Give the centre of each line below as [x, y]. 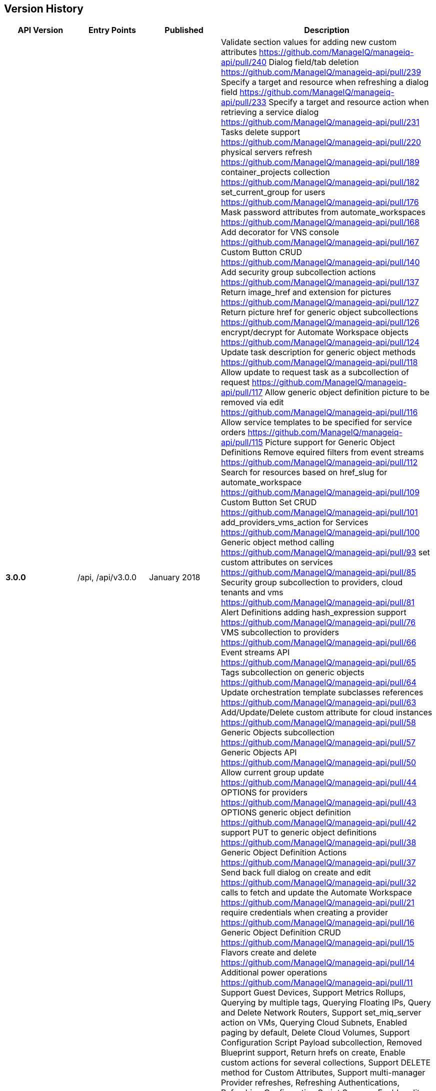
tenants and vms [252, 593]
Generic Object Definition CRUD [281, 933]
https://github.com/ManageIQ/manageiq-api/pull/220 [321, 142]
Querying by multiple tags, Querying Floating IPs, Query [326, 1003]
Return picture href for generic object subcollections [319, 312]
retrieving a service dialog [270, 112]
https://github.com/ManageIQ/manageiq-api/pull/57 [318, 743]
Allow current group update [272, 773]
